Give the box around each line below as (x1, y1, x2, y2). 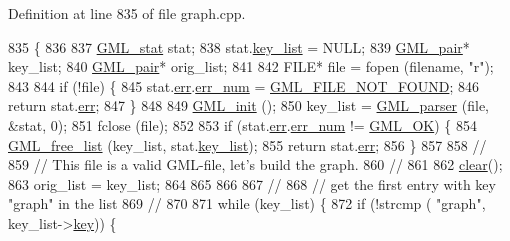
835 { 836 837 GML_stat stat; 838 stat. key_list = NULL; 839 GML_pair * (8, 36, 470, 57)
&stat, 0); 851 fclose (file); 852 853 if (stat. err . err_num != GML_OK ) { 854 (8, 114, 477, 135)
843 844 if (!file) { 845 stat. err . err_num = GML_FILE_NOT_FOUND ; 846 (8, 75, 479, 96)
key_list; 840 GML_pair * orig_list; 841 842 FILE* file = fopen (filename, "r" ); (8, 56, 494, 77)
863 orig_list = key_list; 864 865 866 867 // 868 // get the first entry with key (8, 173, 496, 194)
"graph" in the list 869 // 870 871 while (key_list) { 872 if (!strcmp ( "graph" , (8, 193, 486, 214)
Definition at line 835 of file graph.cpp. (8, 3, 246, 23)
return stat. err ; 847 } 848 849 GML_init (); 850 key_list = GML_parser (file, (8, 95, 490, 116)
